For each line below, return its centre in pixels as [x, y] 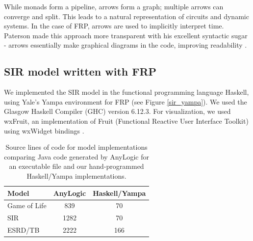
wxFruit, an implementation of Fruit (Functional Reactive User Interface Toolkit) [126, 120]
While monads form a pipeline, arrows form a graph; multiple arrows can [114, 6]
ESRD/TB [24, 230]
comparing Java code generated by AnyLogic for [76, 156]
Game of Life [27, 205]
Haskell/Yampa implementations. [76, 175]
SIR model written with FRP [80, 71]
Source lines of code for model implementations [76, 147]
